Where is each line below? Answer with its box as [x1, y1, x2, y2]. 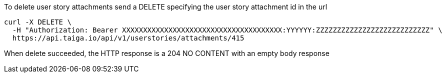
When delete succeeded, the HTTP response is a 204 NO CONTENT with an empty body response [4, 49, 329, 57]
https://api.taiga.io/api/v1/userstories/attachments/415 [12, 34, 244, 42]
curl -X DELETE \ [4, 18, 71, 26]
